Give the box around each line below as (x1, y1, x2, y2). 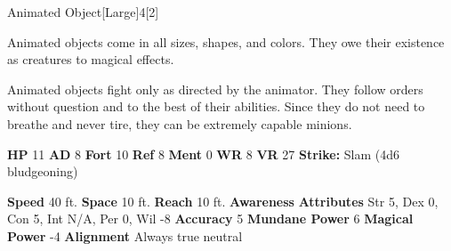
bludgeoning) (7, 162, 78, 181)
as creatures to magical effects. (7, 50, 174, 69)
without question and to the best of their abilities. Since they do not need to (7, 97, 425, 116)
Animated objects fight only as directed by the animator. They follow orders (7, 79, 423, 98)
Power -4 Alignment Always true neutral (7, 226, 243, 245)
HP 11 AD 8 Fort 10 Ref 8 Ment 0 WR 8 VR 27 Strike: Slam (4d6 (7, 144, 400, 163)
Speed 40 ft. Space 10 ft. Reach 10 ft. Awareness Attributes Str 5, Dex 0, (7, 191, 439, 210)
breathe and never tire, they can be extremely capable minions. (7, 114, 352, 133)
